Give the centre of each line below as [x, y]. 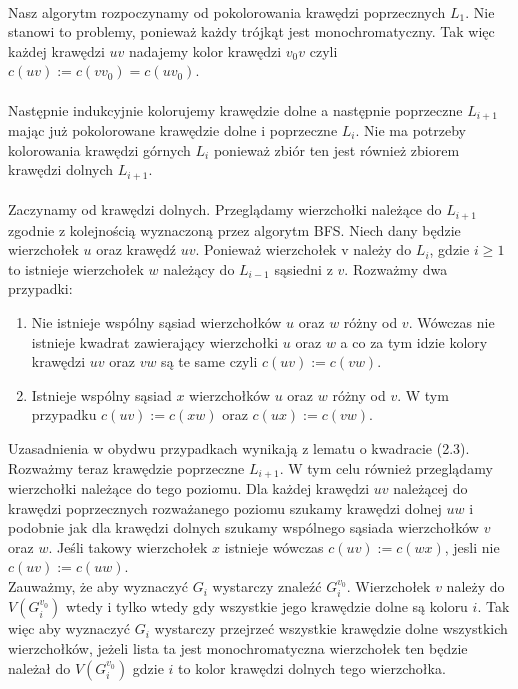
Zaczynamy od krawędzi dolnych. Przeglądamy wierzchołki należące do [225, 209]
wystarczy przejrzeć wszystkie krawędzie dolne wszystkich [331, 628]
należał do [39, 667]
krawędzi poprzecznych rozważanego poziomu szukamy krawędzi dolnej [225, 507]
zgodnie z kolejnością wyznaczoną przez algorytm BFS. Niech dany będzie [234, 229]
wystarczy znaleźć [267, 586]
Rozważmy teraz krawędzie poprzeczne [126, 467]
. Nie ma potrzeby [410, 130]
